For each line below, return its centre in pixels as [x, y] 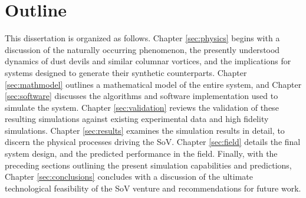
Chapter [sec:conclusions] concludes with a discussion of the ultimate [129, 176]
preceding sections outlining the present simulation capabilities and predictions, [148, 165]
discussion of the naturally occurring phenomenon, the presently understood [142, 49]
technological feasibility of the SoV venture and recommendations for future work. [153, 188]
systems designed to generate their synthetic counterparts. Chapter [126, 72]
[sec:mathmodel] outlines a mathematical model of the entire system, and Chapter [153, 84]
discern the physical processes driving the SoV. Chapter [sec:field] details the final [153, 142]
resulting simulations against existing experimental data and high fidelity [137, 119]
